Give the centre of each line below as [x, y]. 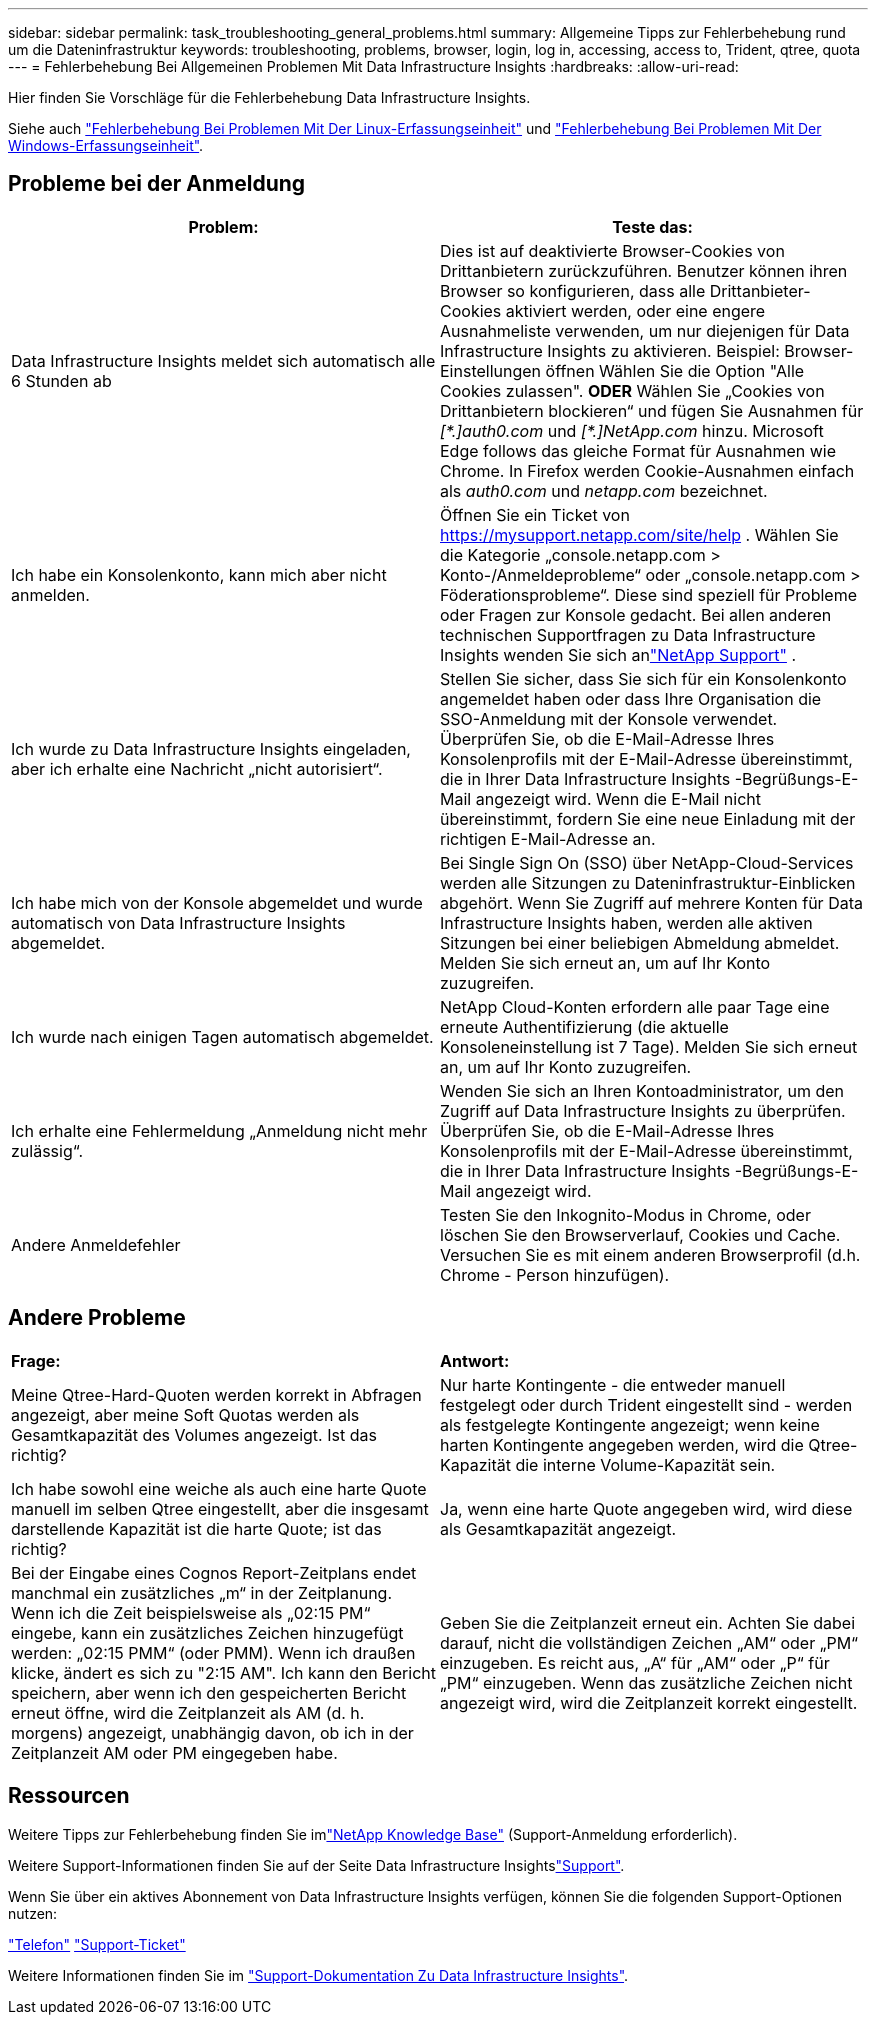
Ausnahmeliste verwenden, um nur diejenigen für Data [645, 330]
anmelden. [50, 594]
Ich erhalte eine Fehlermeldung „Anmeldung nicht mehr [219, 1130]
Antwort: [475, 1360]
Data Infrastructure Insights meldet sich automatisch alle [223, 360]
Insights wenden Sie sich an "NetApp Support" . [618, 654]
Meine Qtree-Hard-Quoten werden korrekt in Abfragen [216, 1394]
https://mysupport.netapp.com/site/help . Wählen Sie [639, 534]
